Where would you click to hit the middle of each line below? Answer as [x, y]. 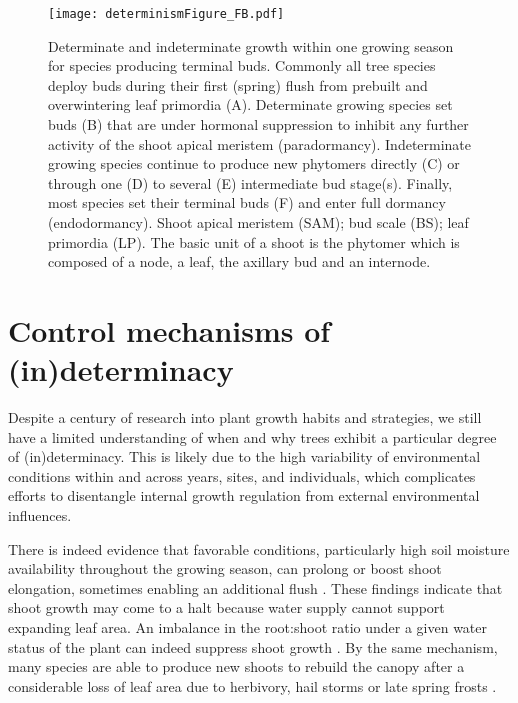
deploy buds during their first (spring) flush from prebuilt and [238, 84]
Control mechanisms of [169, 329]
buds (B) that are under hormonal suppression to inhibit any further [258, 124]
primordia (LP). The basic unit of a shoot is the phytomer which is [254, 241]
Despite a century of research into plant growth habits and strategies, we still [245, 417]
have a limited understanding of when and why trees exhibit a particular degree [252, 436]
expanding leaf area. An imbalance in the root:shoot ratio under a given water [248, 627]
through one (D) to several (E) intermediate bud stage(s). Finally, [250, 182]
